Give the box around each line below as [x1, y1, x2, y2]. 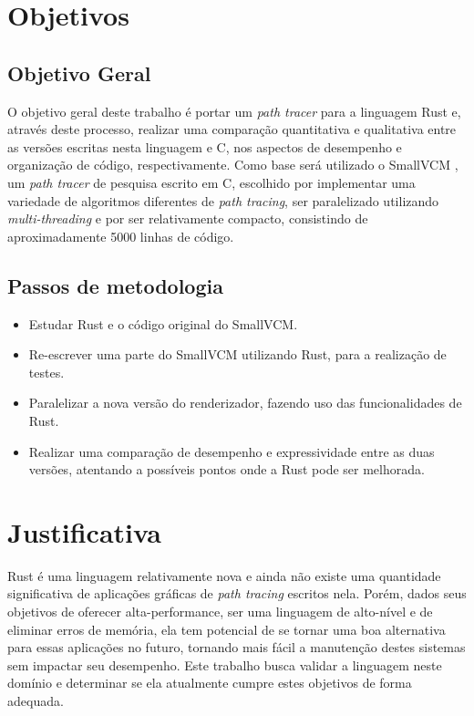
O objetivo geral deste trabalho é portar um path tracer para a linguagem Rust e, [7, 101, 461, 120]
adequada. [7, 690, 64, 710]
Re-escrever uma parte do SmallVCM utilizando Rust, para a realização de [28, 345, 447, 364]
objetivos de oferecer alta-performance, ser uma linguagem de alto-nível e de [7, 602, 433, 620]
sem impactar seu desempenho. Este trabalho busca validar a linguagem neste [7, 655, 442, 674]
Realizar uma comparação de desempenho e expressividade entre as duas [28, 441, 435, 461]
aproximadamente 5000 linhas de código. [7, 226, 234, 245]
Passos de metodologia [7, 271, 223, 299]
